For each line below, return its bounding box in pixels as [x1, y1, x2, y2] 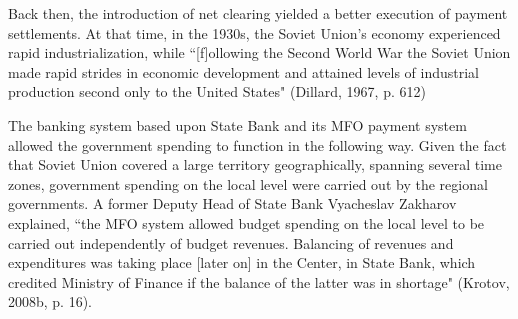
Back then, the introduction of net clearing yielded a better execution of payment [8, 3, 508, 23]
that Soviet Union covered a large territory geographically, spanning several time [8, 154, 502, 175]
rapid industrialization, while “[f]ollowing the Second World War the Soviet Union [8, 42, 511, 63]
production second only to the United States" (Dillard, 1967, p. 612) [8, 81, 426, 102]
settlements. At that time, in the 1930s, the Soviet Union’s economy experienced [8, 22, 501, 43]
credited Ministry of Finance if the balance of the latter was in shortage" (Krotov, [8, 271, 510, 292]
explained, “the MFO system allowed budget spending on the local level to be [8, 212, 485, 233]
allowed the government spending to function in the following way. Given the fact [8, 134, 507, 155]
